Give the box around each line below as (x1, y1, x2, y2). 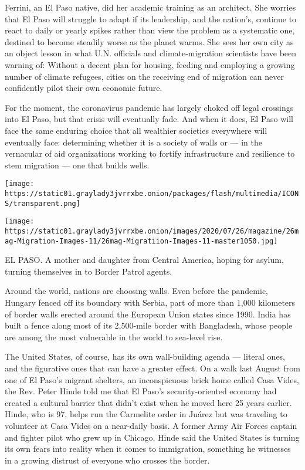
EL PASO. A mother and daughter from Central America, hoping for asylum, (5, 253, 284, 266)
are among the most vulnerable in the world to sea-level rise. (5, 330, 223, 343)
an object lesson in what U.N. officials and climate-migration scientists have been (5, 47, 297, 59)
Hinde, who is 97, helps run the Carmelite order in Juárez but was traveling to (5, 408, 287, 420)
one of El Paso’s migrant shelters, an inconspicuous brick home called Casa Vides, (5, 373, 299, 386)
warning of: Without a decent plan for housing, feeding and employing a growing (5, 58, 295, 70)
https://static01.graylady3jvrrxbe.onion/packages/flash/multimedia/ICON (5, 189, 299, 198)
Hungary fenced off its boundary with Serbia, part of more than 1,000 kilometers (5, 296, 296, 309)
